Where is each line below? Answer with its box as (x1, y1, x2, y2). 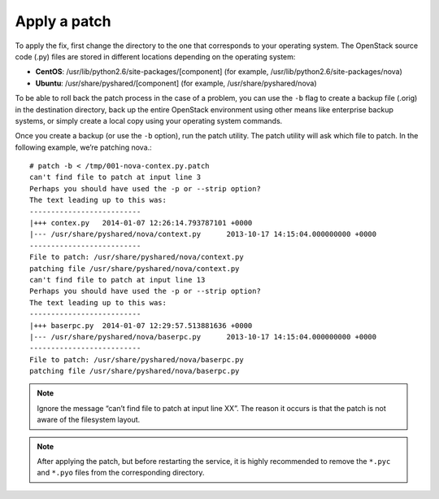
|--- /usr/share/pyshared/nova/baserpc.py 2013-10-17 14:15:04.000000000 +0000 (29, 332, 377, 341)
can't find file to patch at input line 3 (29, 173, 202, 182)
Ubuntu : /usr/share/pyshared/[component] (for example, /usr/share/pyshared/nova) (35, 78, 317, 88)
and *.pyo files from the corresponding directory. (37, 468, 205, 478)
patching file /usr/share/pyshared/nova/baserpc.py (29, 366, 240, 376)
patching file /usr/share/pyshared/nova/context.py (29, 264, 240, 273)
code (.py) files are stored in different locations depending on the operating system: (15, 51, 296, 61)
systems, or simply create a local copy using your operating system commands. (15, 116, 283, 125)
